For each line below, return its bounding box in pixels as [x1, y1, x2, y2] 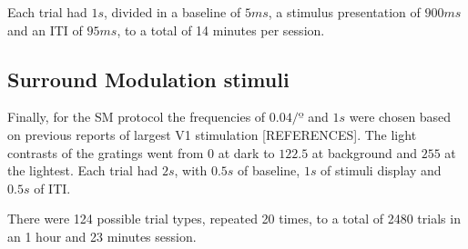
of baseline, [238, 161, 300, 180]
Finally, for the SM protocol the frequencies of [7, 107, 266, 126]
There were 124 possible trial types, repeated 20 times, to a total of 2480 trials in [7, 209, 461, 228]
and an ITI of [7, 20, 83, 39]
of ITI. [34, 178, 71, 197]
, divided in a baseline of [104, 3, 241, 21]
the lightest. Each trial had [7, 161, 158, 180]
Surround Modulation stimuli [7, 65, 290, 93]
